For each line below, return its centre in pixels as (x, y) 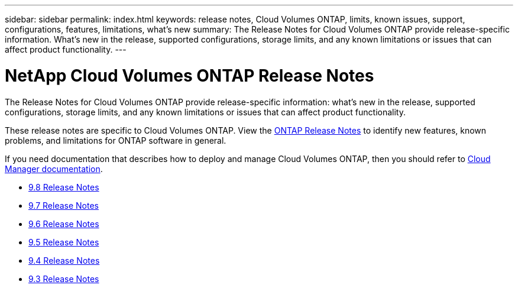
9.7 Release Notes (64, 205)
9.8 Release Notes (64, 187)
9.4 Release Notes (64, 260)
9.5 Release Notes (64, 242)
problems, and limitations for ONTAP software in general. (116, 140)
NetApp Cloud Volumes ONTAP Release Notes (190, 75)
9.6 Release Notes (64, 224)
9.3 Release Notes (64, 279)
